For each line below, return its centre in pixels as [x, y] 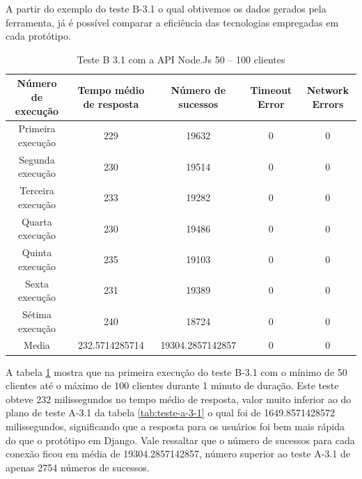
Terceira [37, 190]
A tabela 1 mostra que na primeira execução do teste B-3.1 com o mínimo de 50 [176, 371]
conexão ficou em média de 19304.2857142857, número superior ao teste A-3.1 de [178, 454]
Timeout [271, 90]
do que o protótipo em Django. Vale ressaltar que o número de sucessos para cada [180, 440]
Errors [328, 103]
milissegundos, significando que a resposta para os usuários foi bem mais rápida [175, 426]
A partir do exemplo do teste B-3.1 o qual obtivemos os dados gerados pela [166, 8]
